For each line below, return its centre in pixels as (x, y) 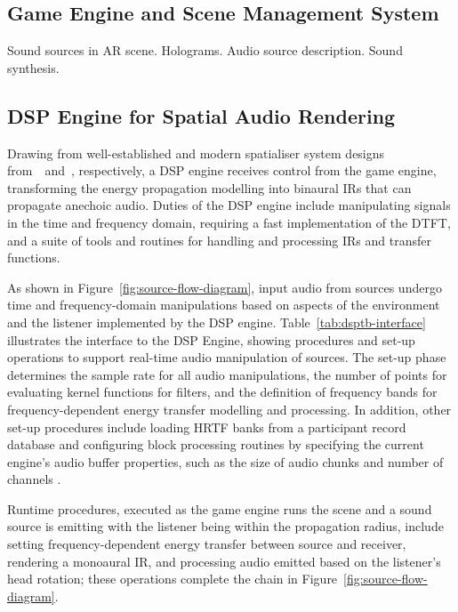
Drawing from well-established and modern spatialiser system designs (196, 153)
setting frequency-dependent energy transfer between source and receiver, (207, 544)
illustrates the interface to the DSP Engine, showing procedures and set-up (211, 339)
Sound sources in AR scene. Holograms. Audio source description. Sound (205, 50)
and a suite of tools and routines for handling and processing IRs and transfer (219, 240)
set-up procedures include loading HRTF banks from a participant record (207, 427)
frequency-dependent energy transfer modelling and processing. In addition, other (229, 409)
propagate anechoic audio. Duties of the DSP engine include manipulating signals (229, 205)
